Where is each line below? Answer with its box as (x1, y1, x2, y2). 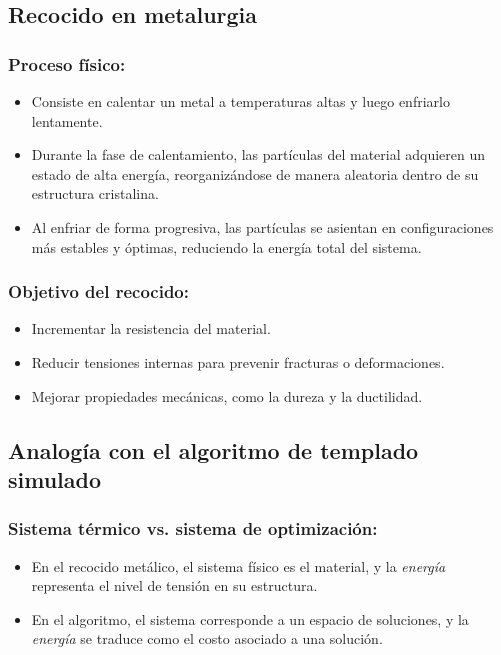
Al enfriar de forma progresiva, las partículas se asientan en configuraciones (31, 216, 494, 237)
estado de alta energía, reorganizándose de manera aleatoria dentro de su (31, 163, 479, 184)
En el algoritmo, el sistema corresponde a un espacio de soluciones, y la (31, 608, 469, 629)
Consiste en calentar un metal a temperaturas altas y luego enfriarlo (31, 91, 450, 111)
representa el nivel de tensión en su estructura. (31, 575, 318, 596)
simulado (8, 463, 102, 494)
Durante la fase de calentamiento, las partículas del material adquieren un (31, 144, 486, 165)
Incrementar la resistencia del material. (31, 318, 271, 339)
